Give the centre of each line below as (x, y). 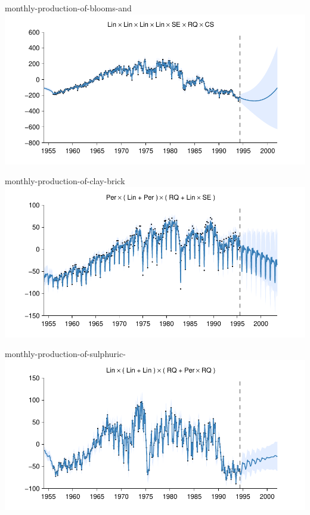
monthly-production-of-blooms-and (68, 8)
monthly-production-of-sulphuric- (65, 354)
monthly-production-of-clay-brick (65, 181)
